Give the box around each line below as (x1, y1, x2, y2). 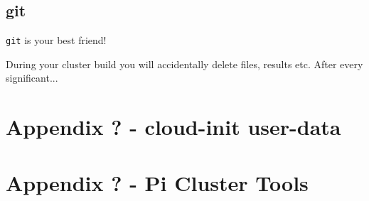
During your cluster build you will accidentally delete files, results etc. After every (6, 56, 363, 71)
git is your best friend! (6, 33, 107, 48)
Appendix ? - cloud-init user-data (6, 112, 341, 141)
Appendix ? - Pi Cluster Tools (6, 168, 309, 197)
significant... (6, 70, 58, 85)
